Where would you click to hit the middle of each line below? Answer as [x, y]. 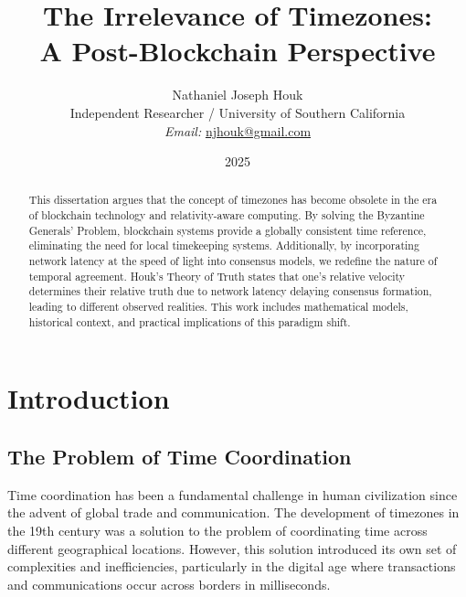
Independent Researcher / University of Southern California [238, 112]
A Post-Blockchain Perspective [238, 51]
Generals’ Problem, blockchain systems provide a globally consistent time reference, [228, 230]
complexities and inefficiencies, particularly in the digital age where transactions [232, 566]
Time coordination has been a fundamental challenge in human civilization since [233, 494]
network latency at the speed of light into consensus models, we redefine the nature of [233, 261]
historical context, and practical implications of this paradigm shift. [190, 321]
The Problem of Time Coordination [180, 456]
